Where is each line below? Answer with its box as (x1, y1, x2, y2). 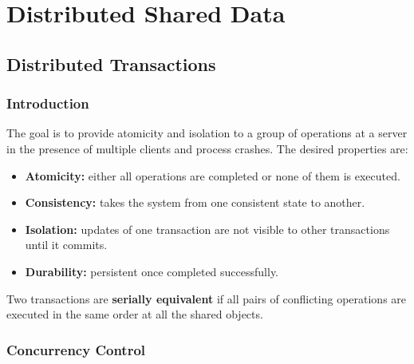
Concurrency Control (6, 339, 146, 359)
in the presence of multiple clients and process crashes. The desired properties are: (6, 140, 408, 156)
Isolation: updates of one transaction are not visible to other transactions (25, 220, 390, 237)
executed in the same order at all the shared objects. (6, 306, 263, 322)
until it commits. (25, 236, 108, 253)
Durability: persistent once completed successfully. (25, 263, 279, 279)
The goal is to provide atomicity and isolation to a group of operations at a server (6, 125, 408, 141)
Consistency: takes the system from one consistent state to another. (25, 194, 365, 211)
